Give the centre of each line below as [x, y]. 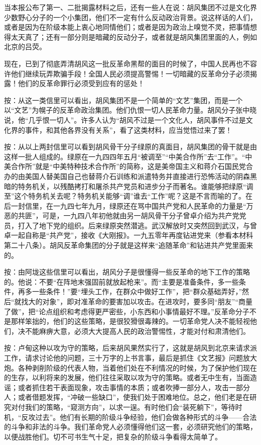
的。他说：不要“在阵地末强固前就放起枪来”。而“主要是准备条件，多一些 [121, 281]
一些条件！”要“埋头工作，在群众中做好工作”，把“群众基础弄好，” [137, 291]
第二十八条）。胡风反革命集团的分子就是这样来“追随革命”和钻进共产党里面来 [129, 245]
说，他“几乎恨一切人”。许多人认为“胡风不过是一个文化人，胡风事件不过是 [125, 119]
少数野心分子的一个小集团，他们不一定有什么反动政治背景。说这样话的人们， [130, 17]
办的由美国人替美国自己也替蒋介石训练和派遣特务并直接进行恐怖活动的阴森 [127, 176]
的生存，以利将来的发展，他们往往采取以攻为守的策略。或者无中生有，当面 [127, 377]
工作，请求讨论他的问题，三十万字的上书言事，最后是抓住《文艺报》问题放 [127, 358]
